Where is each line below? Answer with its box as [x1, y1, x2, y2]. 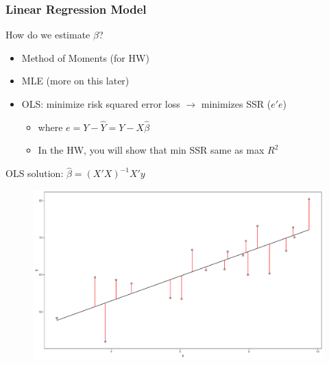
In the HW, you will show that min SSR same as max [38, 143, 265, 157]
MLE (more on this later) [21, 73, 130, 88]
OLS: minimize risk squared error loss [21, 97, 180, 110]
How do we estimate [5, 27, 90, 42]
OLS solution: [5, 166, 64, 180]
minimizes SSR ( [201, 97, 271, 110]
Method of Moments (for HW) [21, 50, 149, 64]
